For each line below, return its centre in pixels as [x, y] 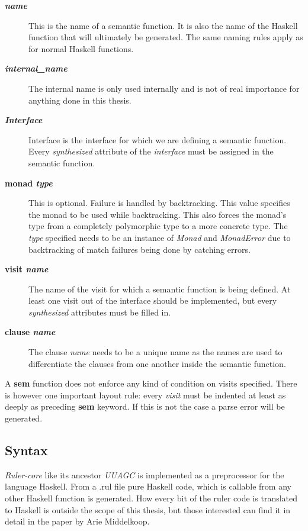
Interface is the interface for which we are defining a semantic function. [158, 139]
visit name [27, 269]
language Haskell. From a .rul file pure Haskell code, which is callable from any [148, 486]
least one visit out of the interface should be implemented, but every [153, 300]
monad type [29, 183]
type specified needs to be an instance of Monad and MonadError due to [160, 237]
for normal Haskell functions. [81, 48]
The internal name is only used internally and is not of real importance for [164, 88]
